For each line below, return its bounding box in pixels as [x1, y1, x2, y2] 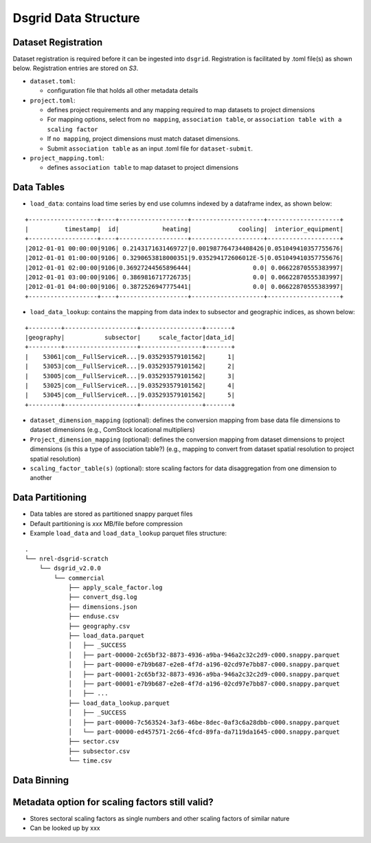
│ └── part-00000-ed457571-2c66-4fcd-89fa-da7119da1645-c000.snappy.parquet [68, 727, 340, 736]
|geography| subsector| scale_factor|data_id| [25, 333, 235, 341]
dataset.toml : [30, 76, 76, 85]
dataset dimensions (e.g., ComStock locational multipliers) [30, 426, 195, 434]
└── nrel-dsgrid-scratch [25, 554, 109, 562]
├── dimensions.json [68, 602, 137, 611]
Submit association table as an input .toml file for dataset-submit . [47, 144, 254, 153]
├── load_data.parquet [68, 632, 145, 639]
